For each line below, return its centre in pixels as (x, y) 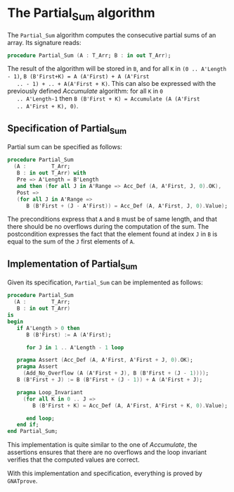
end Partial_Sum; (33, 431)
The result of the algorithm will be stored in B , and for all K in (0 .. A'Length (117, 69)
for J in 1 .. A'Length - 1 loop (75, 347)
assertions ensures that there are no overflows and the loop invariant (107, 453)
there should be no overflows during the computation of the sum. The (108, 227)
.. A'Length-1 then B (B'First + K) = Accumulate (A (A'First (108, 99)
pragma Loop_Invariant (50, 392)
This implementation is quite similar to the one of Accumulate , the (103, 445)
